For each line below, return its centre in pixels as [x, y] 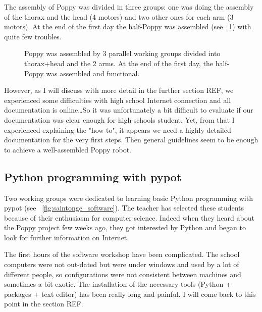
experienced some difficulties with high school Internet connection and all [118, 100]
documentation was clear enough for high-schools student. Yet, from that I [119, 119]
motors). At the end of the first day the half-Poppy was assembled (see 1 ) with [128, 27]
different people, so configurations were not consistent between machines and [123, 274]
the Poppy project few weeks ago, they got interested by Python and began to [125, 227]
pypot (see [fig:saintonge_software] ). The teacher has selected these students [124, 208]
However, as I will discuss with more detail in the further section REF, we [119, 90]
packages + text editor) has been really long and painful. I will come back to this [130, 294]
